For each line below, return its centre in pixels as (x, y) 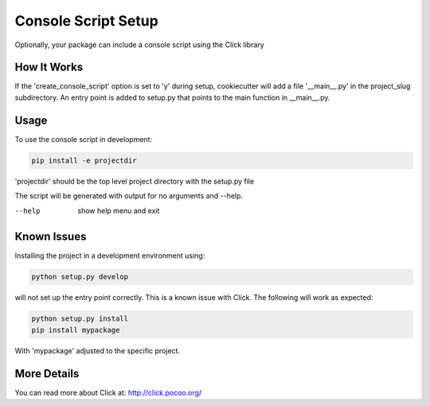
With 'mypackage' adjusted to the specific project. (98, 350)
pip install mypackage (76, 330)
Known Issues (51, 237)
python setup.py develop (80, 277)
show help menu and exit (119, 211)
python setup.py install (80, 319)
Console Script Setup (86, 21)
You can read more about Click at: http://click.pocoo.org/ (108, 392)
